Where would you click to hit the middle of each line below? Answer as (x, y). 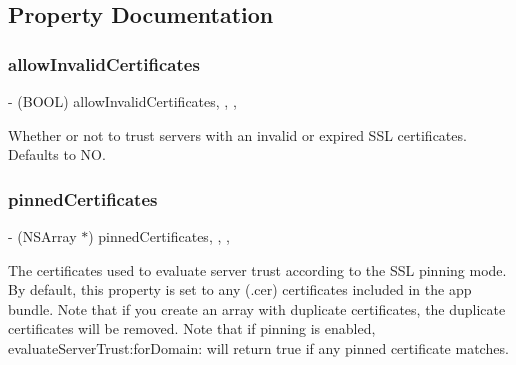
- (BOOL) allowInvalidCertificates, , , (122, 101)
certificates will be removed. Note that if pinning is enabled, (192, 328)
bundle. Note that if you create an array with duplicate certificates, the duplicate (257, 308)
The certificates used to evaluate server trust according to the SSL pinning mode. (257, 269)
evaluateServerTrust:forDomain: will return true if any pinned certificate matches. (258, 347)
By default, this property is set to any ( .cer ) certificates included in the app (240, 289)
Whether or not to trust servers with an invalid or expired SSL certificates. (237, 134)
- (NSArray (42, 236)
